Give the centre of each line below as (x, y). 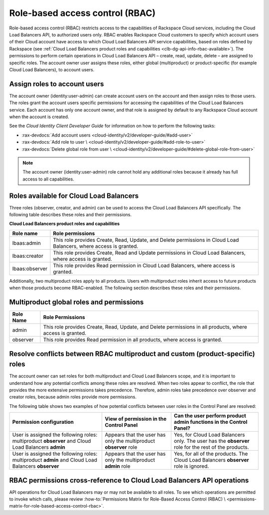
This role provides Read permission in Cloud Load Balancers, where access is (144, 265)
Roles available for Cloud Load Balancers (74, 196)
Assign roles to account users (57, 84)
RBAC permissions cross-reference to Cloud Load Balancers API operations (129, 480)
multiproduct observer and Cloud (52, 441)
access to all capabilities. (48, 179)
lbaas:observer (30, 268)
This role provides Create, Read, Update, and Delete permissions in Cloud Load (146, 240)
